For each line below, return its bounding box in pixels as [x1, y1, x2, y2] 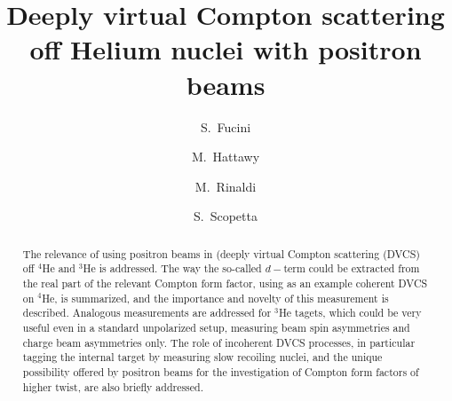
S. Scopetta [194, 207, 258, 225]
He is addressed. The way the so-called [83, 261, 262, 276]
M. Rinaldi [194, 177, 257, 195]
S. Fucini [200, 117, 251, 136]
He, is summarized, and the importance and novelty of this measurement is [42, 290, 389, 305]
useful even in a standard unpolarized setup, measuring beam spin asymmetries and [22, 319, 410, 334]
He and [42, 261, 75, 276]
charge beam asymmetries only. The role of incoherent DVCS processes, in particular [22, 334, 416, 350]
